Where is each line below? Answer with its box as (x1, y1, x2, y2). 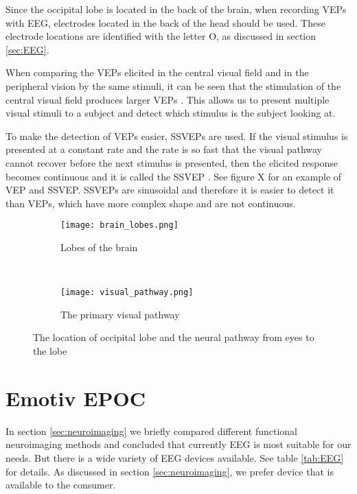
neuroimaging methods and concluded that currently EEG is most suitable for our (5, 437, 352, 451)
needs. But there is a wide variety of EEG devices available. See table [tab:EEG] (5, 450, 344, 464)
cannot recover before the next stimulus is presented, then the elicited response (5, 155, 338, 169)
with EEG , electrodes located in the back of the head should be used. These (5, 15, 325, 30)
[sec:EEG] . (5, 42, 49, 56)
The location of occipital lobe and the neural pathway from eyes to (33, 330, 314, 344)
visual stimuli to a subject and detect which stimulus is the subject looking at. (5, 106, 336, 120)
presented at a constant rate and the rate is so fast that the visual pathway (5, 142, 322, 156)
